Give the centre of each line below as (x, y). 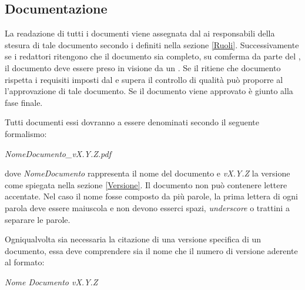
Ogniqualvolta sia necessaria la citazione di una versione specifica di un (133, 239)
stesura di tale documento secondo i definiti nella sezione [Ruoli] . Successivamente (152, 44)
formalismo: (26, 133)
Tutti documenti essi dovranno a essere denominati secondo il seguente (132, 122)
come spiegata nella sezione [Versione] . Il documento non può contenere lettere (146, 184)
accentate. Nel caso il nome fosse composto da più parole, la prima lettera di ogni (151, 196)
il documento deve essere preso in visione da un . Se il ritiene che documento (143, 67)
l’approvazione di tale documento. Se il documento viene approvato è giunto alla (149, 91)
